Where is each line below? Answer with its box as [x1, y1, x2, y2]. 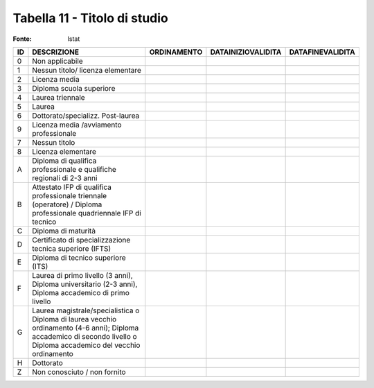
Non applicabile [32, 56, 83, 66]
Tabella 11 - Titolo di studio [12, 10, 169, 26]
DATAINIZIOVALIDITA [210, 47, 282, 57]
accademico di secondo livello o [32, 331, 138, 341]
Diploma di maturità [32, 226, 96, 236]
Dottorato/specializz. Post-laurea [32, 111, 140, 121]
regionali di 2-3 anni [32, 173, 98, 183]
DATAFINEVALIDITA [289, 47, 356, 57]
